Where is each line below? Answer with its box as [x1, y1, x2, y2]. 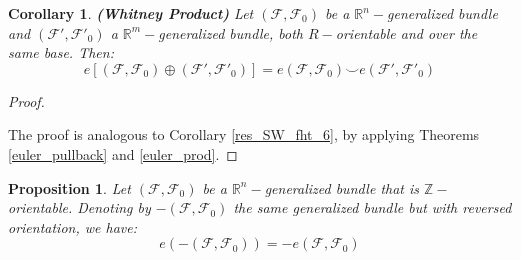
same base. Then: [8, 42, 114, 63]
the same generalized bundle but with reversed [233, 197, 512, 218]
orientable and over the [335, 22, 478, 43]
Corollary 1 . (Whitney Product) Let [8, 3, 254, 23]
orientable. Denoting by [8, 197, 151, 218]
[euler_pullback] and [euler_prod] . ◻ [8, 143, 238, 164]
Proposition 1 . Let [8, 177, 131, 198]
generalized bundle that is [264, 177, 420, 198]
